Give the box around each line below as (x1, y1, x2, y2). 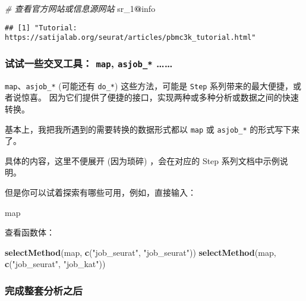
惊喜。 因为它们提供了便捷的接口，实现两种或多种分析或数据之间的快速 (21, 91, 299, 104)
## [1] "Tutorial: (5, 23, 77, 32)
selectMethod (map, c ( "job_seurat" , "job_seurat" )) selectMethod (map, (5, 246, 276, 258)
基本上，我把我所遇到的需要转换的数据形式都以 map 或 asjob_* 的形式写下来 (5, 123, 300, 135)
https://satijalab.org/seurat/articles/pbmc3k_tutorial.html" (5, 33, 256, 42)
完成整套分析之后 (5, 283, 83, 297)
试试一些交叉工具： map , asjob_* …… (5, 55, 173, 70)
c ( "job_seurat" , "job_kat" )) (5, 258, 106, 270)
